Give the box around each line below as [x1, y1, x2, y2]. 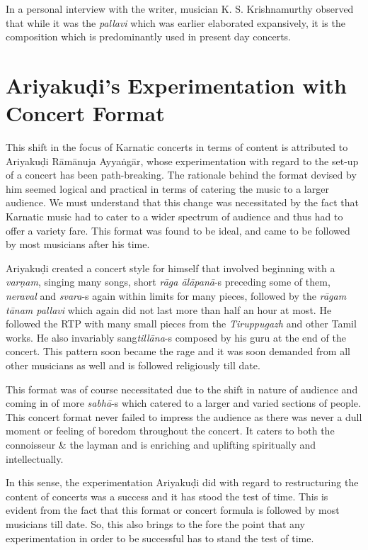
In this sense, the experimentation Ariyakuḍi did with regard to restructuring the [6, 475, 359, 490]
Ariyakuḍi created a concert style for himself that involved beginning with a [6, 260, 335, 275]
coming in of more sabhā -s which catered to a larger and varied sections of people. [6, 395, 361, 410]
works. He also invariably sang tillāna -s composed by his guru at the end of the [6, 330, 346, 344]
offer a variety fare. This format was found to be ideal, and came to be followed [6, 223, 350, 237]
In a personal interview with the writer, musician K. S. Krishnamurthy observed [6, 1, 354, 16]
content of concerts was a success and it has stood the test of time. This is [6, 488, 328, 503]
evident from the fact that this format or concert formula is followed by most [6, 503, 340, 517]
